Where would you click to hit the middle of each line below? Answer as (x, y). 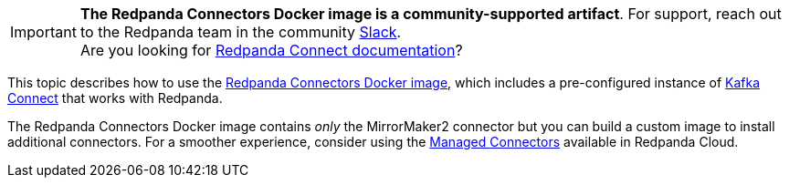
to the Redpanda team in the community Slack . (241, 32)
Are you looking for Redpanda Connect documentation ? (271, 50)
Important (43, 32)
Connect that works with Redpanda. (115, 98)
